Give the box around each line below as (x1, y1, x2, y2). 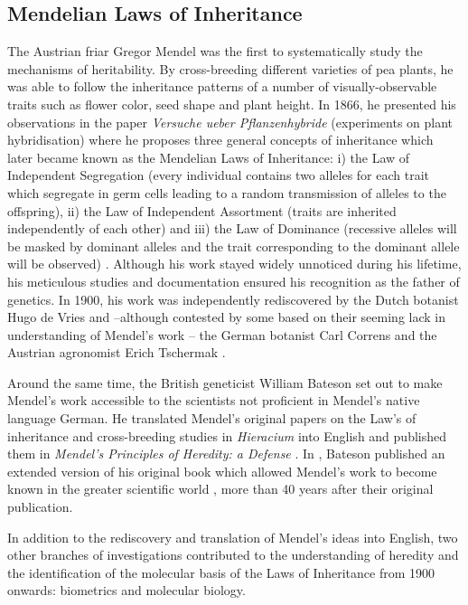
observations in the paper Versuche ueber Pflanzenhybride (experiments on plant (7, 112, 454, 131)
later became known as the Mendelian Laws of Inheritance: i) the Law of (7, 147, 410, 166)
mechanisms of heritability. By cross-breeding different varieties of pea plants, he (7, 59, 454, 78)
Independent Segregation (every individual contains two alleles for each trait (7, 165, 429, 184)
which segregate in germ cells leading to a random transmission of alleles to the (7, 183, 446, 202)
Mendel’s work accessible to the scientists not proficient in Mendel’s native (7, 391, 420, 410)
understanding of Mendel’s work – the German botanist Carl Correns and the (7, 325, 437, 344)
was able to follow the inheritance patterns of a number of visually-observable (7, 77, 437, 96)
